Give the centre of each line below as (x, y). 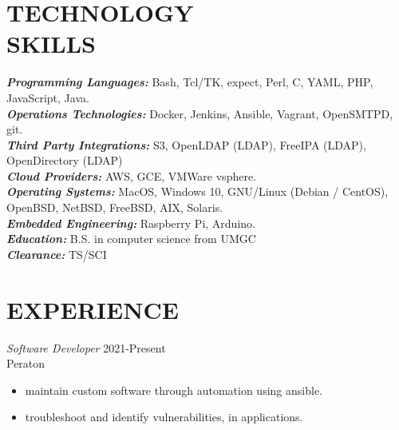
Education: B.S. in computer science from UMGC (131, 239)
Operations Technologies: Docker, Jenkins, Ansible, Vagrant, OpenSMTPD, (200, 113)
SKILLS (51, 44)
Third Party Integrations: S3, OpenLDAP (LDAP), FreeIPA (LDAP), (186, 144)
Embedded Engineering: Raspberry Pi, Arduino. (131, 223)
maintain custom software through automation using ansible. (174, 390)
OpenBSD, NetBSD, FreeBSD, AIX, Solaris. (115, 207)
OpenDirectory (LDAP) (65, 160)
